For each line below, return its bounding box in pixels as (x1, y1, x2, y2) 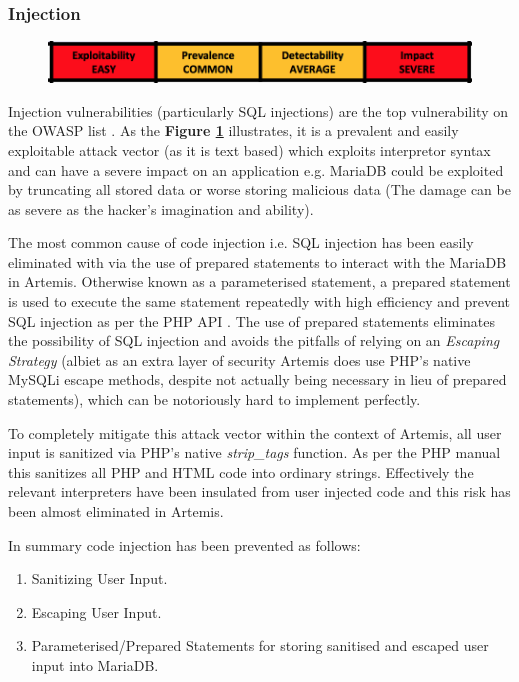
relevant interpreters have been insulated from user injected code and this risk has (8, 481, 511, 502)
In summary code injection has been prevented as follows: (8, 534, 361, 555)
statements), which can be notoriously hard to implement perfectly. (8, 389, 421, 410)
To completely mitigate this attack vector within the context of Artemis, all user (8, 422, 502, 443)
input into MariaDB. (31, 654, 159, 675)
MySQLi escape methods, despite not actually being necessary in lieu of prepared (8, 369, 507, 390)
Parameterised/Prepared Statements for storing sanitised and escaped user (31, 635, 489, 656)
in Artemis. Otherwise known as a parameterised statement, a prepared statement (8, 271, 511, 292)
